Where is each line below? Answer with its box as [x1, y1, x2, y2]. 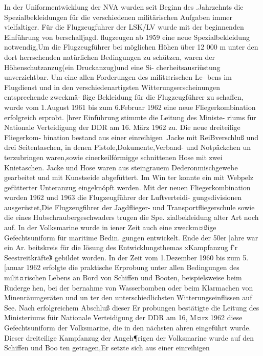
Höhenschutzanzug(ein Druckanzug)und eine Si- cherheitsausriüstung [4, 61, 221, 72]
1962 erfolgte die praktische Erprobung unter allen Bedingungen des [26, 262, 239, 273]
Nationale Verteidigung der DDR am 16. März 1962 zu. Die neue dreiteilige [4, 122, 240, 132]
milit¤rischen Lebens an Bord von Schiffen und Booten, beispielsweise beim [4, 272, 242, 283]
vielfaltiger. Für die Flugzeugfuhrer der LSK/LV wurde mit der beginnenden [4, 21, 244, 32]
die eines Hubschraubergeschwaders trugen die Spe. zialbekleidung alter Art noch [4, 212, 259, 222]
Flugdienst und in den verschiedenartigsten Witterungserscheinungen [4, 81, 220, 92]
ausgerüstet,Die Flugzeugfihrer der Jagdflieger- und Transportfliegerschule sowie [4, 202, 255, 212]
